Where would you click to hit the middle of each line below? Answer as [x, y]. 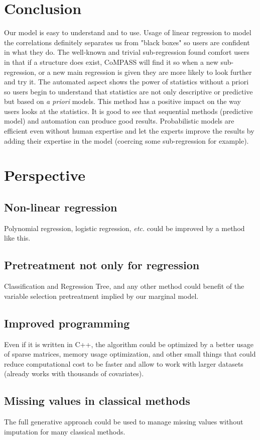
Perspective [45, 175]
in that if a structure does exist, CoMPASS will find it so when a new [111, 62]
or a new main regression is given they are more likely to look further [145, 72]
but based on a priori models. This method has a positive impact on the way [122, 101]
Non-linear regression [61, 207]
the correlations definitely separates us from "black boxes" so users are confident [127, 42]
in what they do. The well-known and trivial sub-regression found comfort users [127, 52]
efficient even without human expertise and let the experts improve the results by [129, 131]
